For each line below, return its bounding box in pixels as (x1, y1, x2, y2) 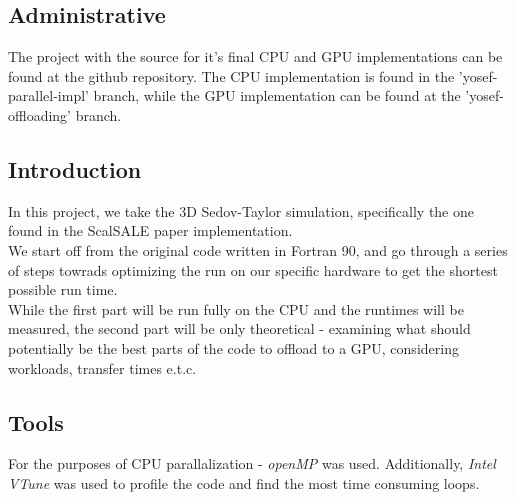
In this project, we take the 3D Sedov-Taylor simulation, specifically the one (8, 200, 474, 221)
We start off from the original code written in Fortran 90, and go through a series (8, 239, 508, 260)
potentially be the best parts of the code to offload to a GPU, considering (8, 337, 459, 358)
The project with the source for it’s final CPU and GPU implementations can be (8, 46, 503, 67)
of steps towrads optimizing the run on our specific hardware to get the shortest (8, 259, 498, 280)
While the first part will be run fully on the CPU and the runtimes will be (8, 298, 464, 319)
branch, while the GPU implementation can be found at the (93, 85, 461, 106)
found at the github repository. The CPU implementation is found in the (8, 65, 455, 86)
